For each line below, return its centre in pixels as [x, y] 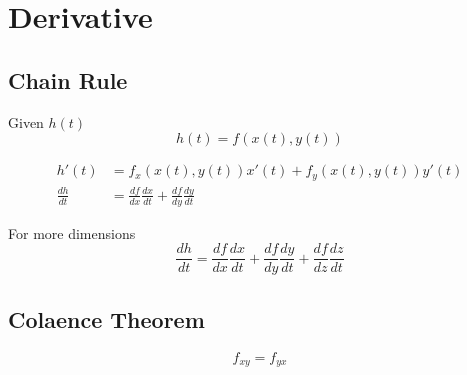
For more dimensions [72, 232]
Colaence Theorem [106, 318]
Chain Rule [68, 79]
